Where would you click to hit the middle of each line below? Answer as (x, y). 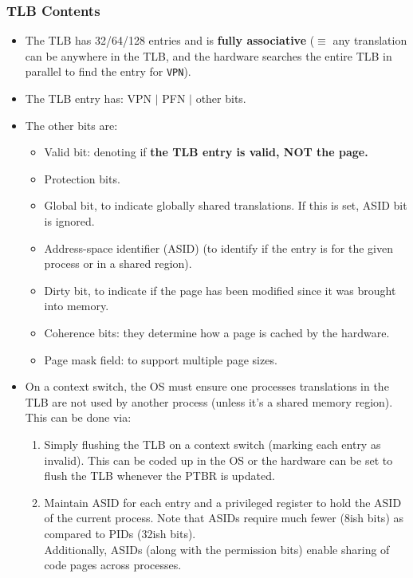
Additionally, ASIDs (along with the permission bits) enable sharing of (217, 549)
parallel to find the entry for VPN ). (108, 71)
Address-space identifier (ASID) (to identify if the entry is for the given (218, 248)
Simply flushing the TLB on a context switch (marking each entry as (212, 444)
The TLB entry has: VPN (88, 98)
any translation (370, 40)
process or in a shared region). (118, 263)
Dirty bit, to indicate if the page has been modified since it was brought (220, 290)
